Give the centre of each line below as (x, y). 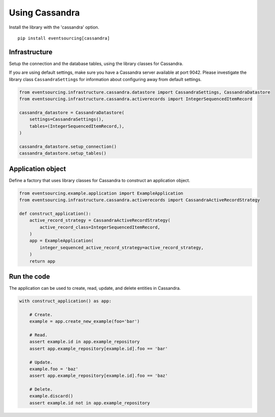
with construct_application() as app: (65, 301)
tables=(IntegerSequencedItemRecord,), (77, 126)
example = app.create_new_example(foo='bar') (85, 321)
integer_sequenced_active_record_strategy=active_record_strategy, (122, 247)
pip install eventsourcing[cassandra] (64, 38)
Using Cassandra (44, 13)
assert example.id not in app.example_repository (90, 403)
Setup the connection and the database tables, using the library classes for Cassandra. (96, 64)
